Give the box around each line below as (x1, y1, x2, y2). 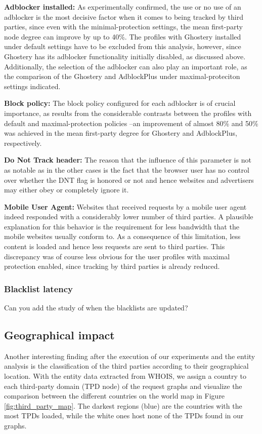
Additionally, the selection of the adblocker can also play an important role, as (4, 61, 247, 71)
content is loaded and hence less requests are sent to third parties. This (4, 241, 225, 252)
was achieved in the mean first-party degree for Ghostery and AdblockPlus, (4, 128, 237, 138)
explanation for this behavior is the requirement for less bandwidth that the (4, 221, 239, 231)
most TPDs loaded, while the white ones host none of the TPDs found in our (4, 410, 244, 421)
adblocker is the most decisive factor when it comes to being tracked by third (4, 11, 243, 22)
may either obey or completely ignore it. (4, 184, 129, 195)
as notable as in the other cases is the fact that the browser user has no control (4, 164, 249, 175)
